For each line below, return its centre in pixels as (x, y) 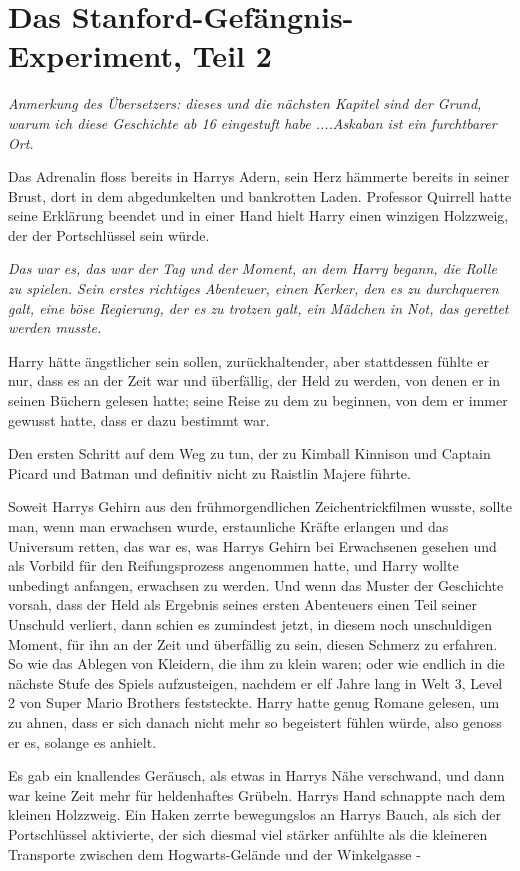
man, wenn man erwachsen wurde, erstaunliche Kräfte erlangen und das (228, 526)
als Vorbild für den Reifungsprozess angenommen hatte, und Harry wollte (233, 565)
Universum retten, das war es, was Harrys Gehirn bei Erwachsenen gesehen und (252, 545)
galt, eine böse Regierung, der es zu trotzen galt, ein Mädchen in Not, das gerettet (258, 307)
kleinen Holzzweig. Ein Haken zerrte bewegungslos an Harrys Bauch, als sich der (254, 814)
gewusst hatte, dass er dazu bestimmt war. (139, 419)
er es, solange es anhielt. (82, 741)
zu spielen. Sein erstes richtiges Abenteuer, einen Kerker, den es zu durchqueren (253, 288)
